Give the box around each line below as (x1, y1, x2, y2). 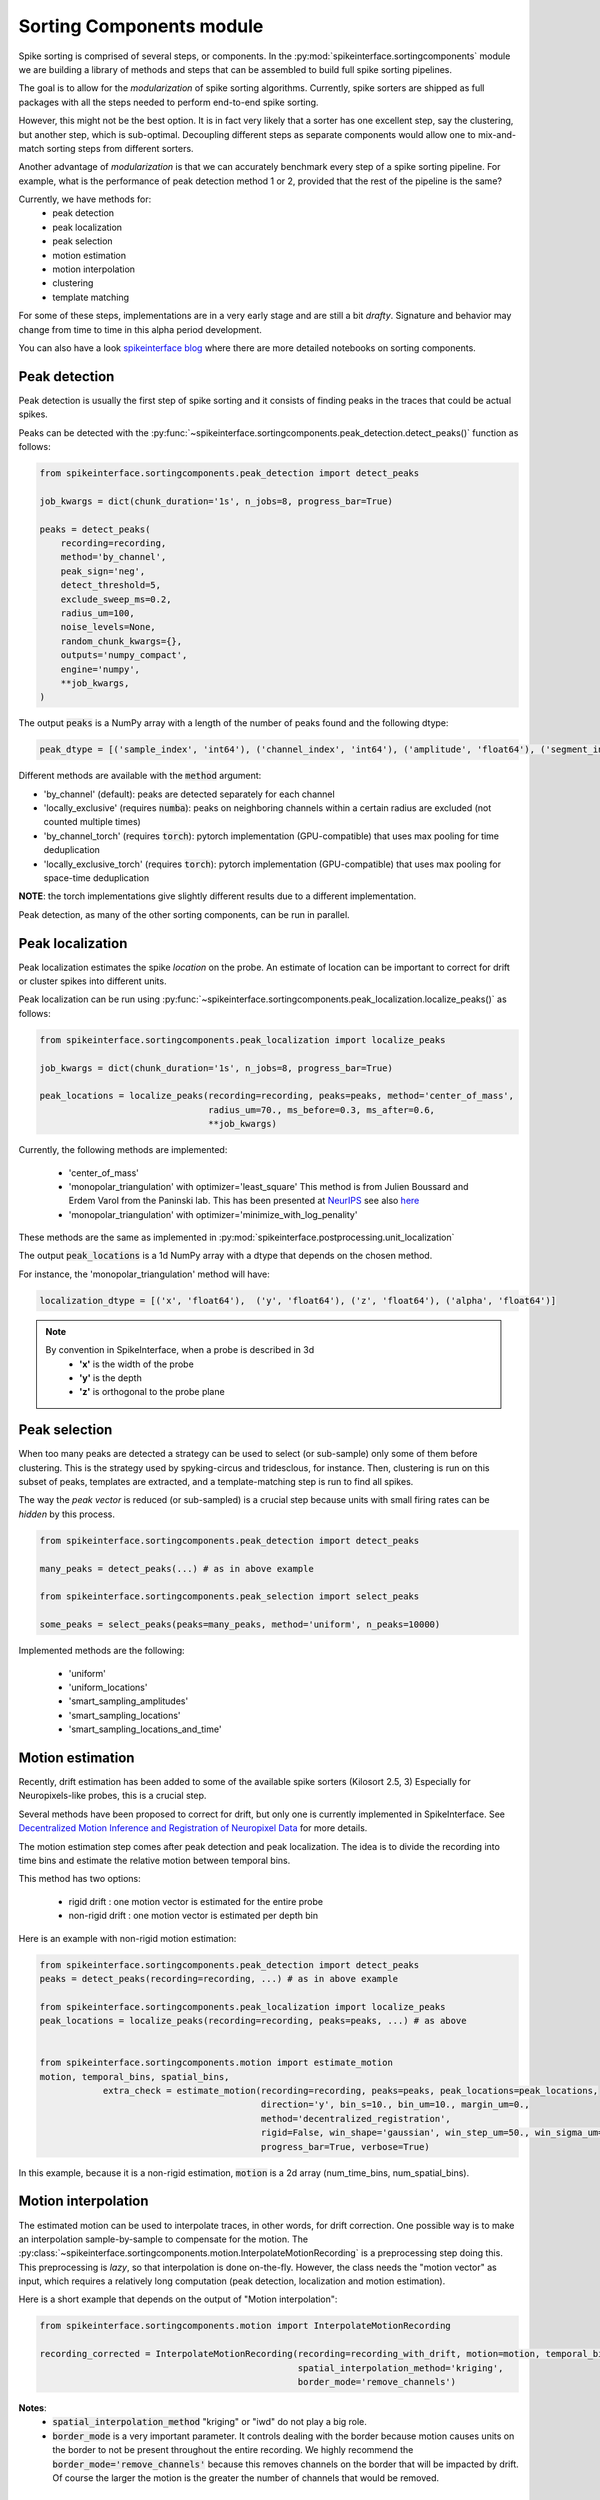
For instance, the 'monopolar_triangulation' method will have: (18, 1268, 270, 1280)
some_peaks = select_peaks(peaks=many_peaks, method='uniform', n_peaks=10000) (39, 1619, 441, 1630)
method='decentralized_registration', (260, 2113, 452, 2124)
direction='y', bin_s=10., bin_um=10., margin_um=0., (260, 2099, 530, 2110)
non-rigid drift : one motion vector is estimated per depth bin (68, 1910, 319, 1922)
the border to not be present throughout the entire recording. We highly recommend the (52, 2444, 414, 2456)
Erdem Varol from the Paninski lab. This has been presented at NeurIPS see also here (68, 1195, 420, 1207)
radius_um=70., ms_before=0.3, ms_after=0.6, (208, 1104, 435, 1115)
